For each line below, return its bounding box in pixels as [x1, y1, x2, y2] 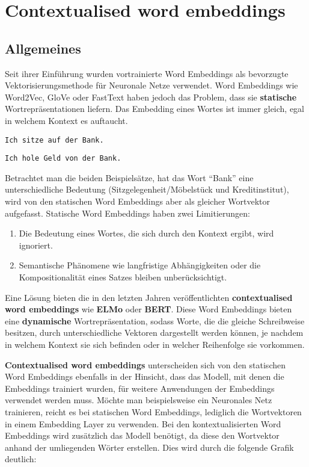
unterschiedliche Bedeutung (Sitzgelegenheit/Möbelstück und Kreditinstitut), [5, 183, 289, 196]
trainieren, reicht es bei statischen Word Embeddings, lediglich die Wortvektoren [5, 405, 302, 418]
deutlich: [5, 453, 37, 465]
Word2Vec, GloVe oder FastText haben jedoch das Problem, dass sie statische [5, 90, 297, 103]
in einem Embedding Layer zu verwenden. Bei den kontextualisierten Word [5, 417, 281, 430]
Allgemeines [5, 39, 81, 57]
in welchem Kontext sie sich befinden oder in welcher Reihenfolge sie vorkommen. [5, 338, 305, 350]
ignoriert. [19, 238, 53, 251]
